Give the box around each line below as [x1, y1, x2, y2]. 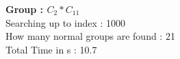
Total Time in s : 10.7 [5, 42, 97, 56]
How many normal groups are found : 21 [5, 29, 175, 43]
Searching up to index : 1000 [5, 15, 126, 29]
